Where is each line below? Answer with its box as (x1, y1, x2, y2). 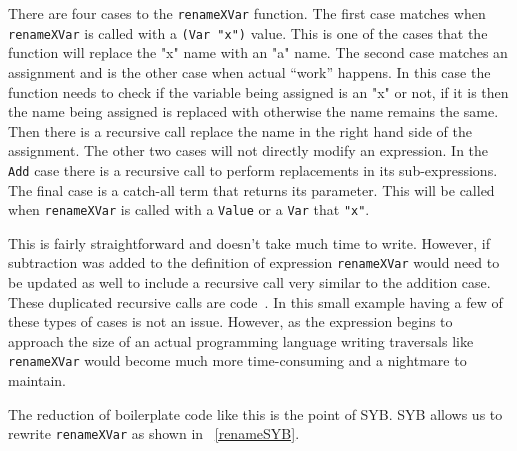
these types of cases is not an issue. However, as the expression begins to (8, 311, 453, 332)
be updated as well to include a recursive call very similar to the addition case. (8, 272, 491, 293)
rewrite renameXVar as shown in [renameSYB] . (8, 423, 300, 444)
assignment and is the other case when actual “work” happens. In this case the (8, 61, 491, 82)
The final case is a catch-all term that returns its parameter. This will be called (8, 179, 495, 200)
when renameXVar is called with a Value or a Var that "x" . (8, 199, 370, 220)
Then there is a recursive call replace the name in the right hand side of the (8, 120, 472, 141)
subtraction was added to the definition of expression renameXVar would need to (8, 252, 500, 273)
